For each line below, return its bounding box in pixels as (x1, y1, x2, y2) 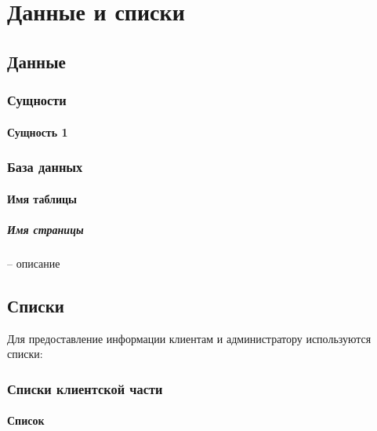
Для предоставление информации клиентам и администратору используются (7, 330, 372, 346)
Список (7, 412, 45, 429)
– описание (7, 254, 60, 271)
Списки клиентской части (7, 378, 163, 398)
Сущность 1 (7, 123, 68, 140)
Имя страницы (7, 221, 84, 237)
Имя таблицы (7, 190, 77, 206)
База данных (7, 157, 83, 177)
